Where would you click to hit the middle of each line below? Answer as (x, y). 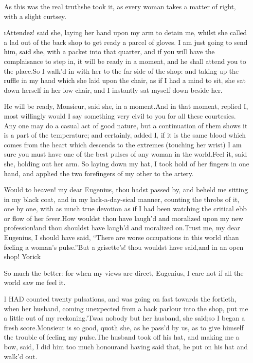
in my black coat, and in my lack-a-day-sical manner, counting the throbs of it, (122, 199)
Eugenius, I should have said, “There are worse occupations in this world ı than (122, 237)
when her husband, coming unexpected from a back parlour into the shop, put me (126, 308)
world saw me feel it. (35, 282)
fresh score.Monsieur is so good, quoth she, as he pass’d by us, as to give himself (124, 327)
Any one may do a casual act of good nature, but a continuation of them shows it (126, 125)
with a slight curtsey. (35, 16)
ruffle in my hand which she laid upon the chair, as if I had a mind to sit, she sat (125, 80)
